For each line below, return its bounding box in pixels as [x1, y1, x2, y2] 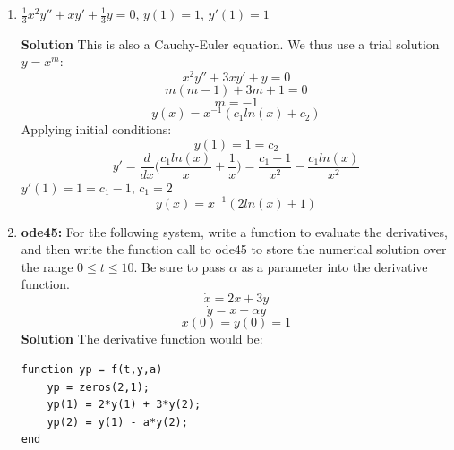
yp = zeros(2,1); [47, 380, 150, 394]
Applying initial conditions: [21, 120, 172, 139]
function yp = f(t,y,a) [21, 362, 163, 376]
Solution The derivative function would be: [21, 329, 263, 348]
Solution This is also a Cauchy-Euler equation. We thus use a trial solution [21, 34, 440, 53]
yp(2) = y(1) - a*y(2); [47, 415, 188, 429]
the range [21, 257, 73, 276]
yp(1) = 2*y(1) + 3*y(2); [47, 398, 201, 412]
